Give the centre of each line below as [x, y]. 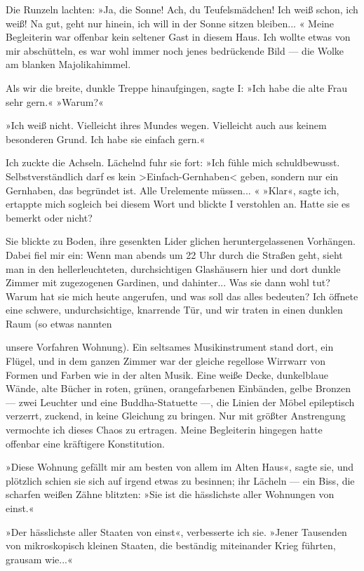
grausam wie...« [39, 559]
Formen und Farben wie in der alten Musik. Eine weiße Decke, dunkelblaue [167, 374]
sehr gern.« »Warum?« [55, 101]
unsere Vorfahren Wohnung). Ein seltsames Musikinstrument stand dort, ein [170, 347]
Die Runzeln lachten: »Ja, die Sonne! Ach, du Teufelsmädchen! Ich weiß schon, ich [182, 9]
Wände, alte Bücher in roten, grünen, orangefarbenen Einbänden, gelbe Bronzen [178, 388]
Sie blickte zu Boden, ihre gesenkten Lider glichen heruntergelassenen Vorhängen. [181, 241]
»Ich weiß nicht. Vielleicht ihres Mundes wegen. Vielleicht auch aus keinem [166, 125]
